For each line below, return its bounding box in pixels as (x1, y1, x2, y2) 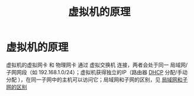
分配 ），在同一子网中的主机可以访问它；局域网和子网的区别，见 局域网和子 (6, 76, 188, 83)
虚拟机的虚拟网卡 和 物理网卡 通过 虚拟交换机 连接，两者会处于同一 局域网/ (6, 61, 188, 68)
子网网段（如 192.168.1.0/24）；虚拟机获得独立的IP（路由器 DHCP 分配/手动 (6, 68, 188, 75)
